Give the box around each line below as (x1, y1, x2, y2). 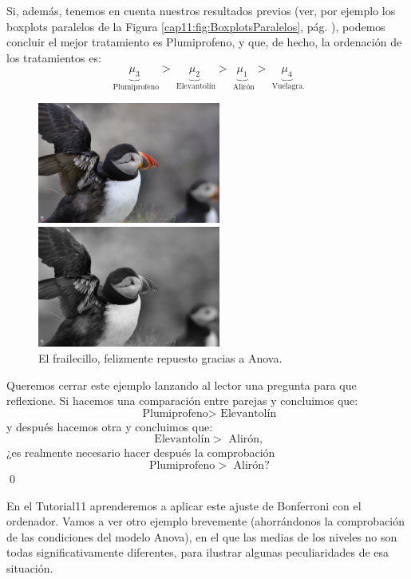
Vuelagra (271, 82, 303, 91)
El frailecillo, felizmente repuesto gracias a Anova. (38, 350, 283, 367)
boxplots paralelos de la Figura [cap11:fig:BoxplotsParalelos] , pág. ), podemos (6, 18, 385, 34)
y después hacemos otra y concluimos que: (6, 418, 213, 434)
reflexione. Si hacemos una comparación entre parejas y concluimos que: (6, 392, 358, 409)
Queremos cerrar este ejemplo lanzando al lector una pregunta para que (6, 376, 357, 393)
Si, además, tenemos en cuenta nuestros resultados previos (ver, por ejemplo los (6, 2, 396, 18)
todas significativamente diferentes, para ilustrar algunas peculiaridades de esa (6, 544, 389, 561)
